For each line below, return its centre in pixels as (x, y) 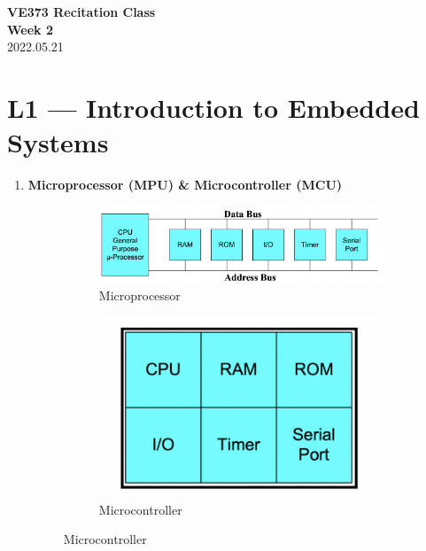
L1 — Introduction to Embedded (213, 107)
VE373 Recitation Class (81, 12)
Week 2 (30, 29)
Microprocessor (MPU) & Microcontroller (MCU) (185, 185)
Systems (58, 142)
